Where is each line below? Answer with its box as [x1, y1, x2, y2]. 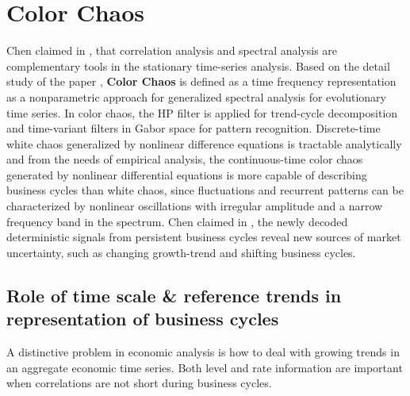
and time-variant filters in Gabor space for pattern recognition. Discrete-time [6, 120, 381, 136]
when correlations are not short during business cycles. [6, 375, 272, 391]
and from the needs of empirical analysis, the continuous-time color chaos [6, 151, 363, 167]
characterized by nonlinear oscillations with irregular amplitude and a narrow [6, 198, 383, 214]
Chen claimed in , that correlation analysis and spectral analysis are [6, 42, 338, 59]
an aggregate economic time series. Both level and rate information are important [6, 359, 403, 375]
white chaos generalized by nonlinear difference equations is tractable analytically [6, 135, 402, 152]
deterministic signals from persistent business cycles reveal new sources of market [6, 229, 401, 245]
